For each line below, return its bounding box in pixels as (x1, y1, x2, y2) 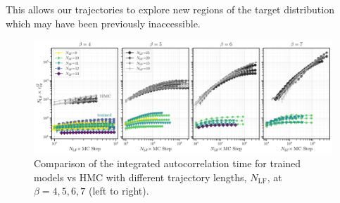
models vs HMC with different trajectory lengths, (34, 169, 247, 184)
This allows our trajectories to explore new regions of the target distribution (6, 2, 334, 16)
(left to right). (88, 183, 149, 198)
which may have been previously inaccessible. (6, 15, 201, 30)
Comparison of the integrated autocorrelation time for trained (34, 156, 301, 171)
